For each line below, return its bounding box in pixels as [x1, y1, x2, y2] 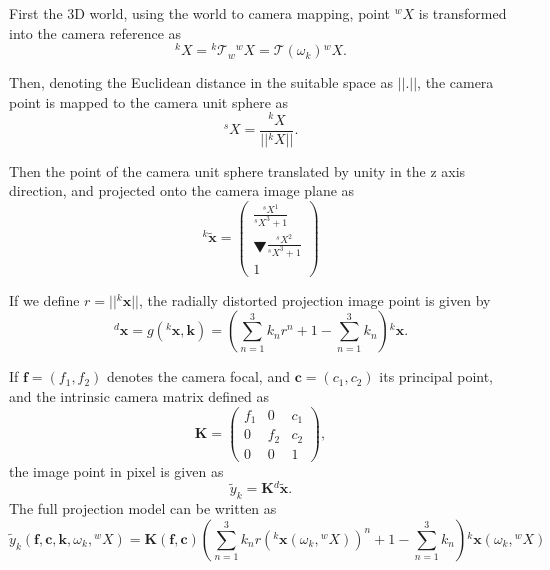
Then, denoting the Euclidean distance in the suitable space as [9, 72, 393, 93]
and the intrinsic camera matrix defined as [9, 386, 270, 407]
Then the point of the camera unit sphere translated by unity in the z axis [9, 160, 466, 181]
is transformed [418, 3, 507, 23]
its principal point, [379, 366, 494, 387]
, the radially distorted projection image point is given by [138, 289, 491, 310]
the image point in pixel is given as [9, 460, 224, 481]
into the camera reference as [9, 22, 182, 43]
